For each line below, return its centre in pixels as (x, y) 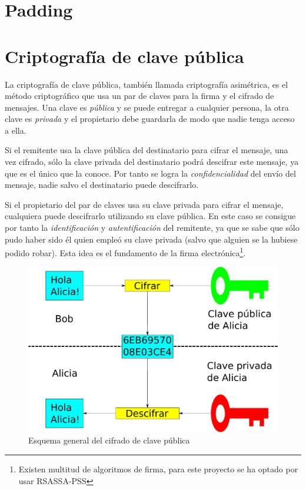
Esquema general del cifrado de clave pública (109, 440)
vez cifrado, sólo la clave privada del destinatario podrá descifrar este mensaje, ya (152, 162)
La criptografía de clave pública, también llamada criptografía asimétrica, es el (147, 84)
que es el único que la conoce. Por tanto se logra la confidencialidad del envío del (150, 173)
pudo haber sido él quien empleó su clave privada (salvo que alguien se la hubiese (151, 239)
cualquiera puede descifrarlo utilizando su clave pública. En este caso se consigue (150, 216)
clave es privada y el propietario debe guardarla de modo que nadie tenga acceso (150, 119)
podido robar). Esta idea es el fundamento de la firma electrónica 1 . (125, 252)
